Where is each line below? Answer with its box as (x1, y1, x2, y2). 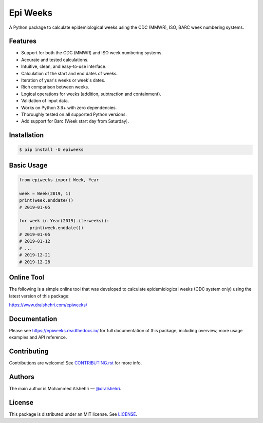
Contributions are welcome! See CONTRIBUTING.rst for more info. (9, 360, 142, 366)
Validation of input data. (21, 98, 69, 104)
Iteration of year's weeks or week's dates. (21, 77, 106, 83)
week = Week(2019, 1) (19, 190, 71, 196)
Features (9, 37, 37, 45)
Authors (9, 373, 35, 381)
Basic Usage (9, 161, 48, 169)
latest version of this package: (9, 293, 70, 299)
